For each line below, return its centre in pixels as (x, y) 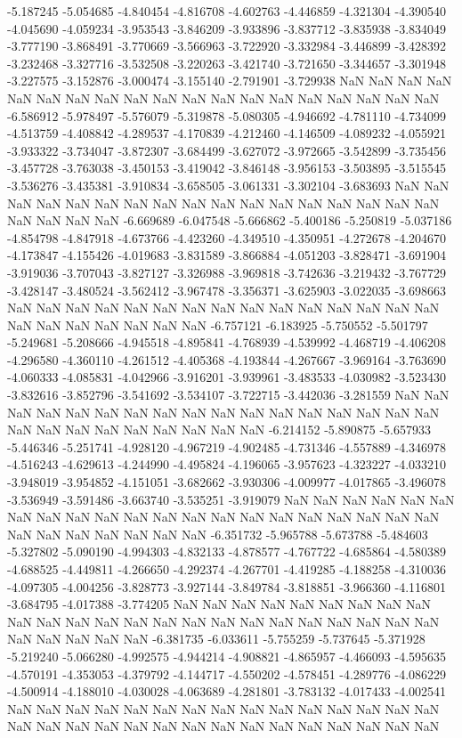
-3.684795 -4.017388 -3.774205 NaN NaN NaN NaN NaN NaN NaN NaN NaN (219, 604)
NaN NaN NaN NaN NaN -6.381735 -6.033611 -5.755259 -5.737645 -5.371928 (216, 639)
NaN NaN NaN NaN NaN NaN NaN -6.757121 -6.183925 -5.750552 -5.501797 (218, 324)
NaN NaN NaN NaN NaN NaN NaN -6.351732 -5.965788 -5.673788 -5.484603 (218, 534)
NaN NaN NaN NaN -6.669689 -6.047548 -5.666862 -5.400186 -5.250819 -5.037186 (230, 220)
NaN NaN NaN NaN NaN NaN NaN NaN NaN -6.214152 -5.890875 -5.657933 (219, 430)
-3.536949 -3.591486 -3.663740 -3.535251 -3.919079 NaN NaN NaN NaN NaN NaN (231, 499)
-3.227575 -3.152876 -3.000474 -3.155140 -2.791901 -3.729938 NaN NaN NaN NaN (230, 81)
